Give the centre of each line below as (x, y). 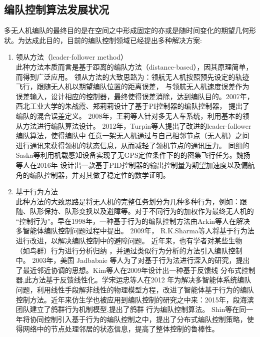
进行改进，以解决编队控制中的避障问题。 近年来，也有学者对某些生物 (129, 241)
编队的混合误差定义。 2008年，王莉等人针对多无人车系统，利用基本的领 (132, 115)
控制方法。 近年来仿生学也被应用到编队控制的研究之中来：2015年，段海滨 (135, 299)
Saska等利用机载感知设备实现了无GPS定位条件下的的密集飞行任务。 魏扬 (133, 155)
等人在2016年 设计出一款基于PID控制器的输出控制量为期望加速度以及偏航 (135, 164)
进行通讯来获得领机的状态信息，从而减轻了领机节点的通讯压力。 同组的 (132, 145)
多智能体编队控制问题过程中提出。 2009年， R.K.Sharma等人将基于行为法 (135, 231)
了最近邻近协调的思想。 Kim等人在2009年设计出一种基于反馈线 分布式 (128, 270)
